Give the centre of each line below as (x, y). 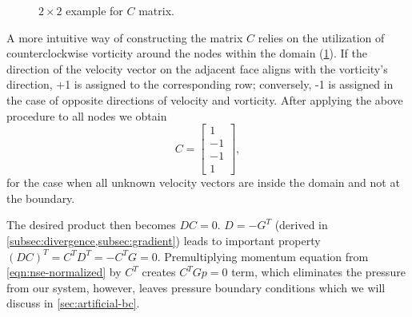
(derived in (301, 225)
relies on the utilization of (321, 37)
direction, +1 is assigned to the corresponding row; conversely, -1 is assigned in (200, 84)
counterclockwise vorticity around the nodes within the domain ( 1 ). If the (187, 53)
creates (159, 272)
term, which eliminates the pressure (318, 272)
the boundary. (41, 198)
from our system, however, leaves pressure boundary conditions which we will (196, 287)
